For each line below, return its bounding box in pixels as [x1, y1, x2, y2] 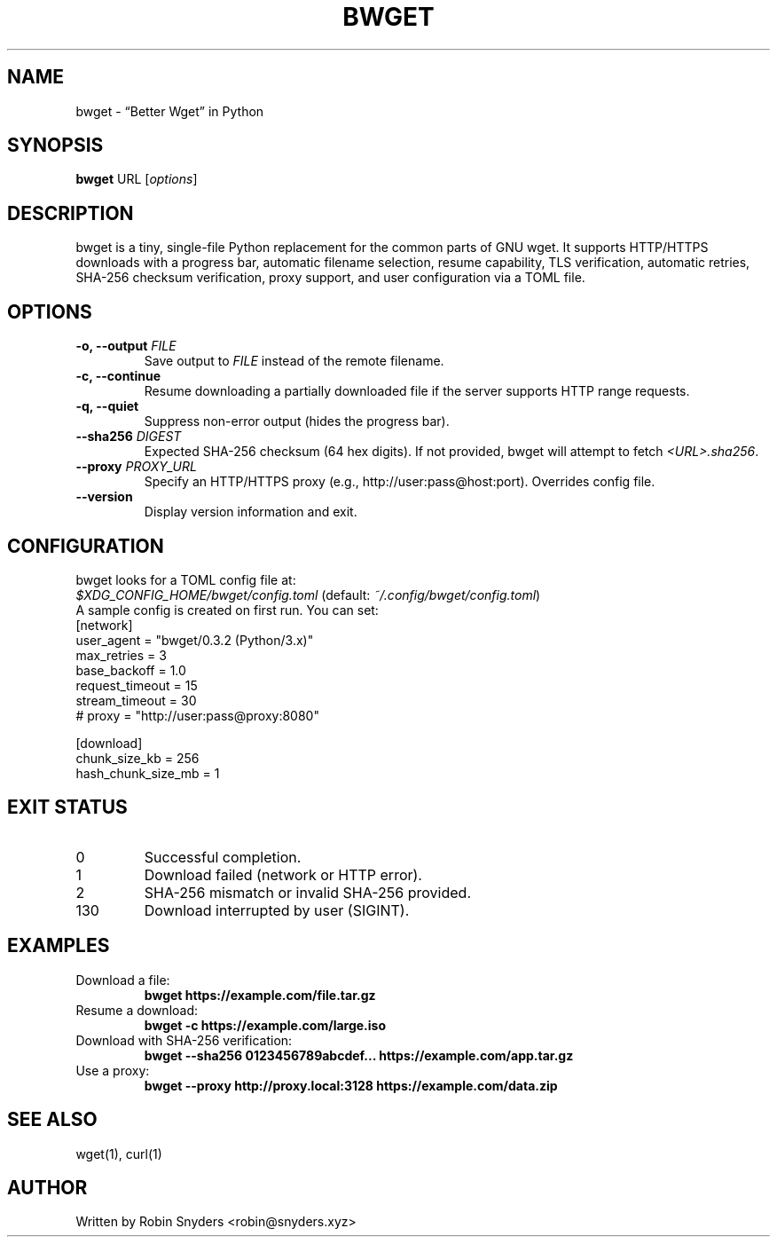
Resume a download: [75, 1002, 199, 1018]
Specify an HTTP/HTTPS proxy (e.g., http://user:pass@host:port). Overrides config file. [144, 474, 655, 490]
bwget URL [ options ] [75, 171, 198, 187]
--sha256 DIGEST [75, 429, 182, 445]
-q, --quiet [75, 398, 139, 414]
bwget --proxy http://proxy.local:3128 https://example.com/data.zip [144, 1077, 558, 1093]
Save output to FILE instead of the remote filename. [144, 353, 444, 369]
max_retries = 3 [75, 647, 167, 663]
